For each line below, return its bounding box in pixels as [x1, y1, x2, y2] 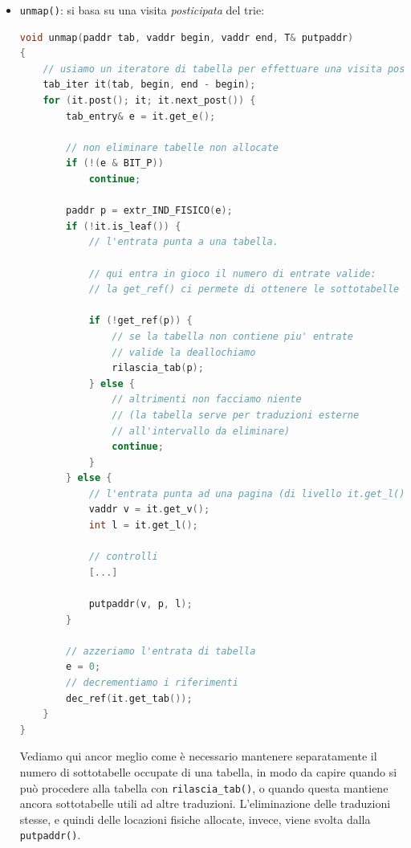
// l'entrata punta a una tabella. [88, 236, 279, 248]
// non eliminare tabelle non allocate [66, 141, 279, 153]
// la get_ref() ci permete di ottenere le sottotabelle [88, 283, 400, 296]
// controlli [88, 551, 158, 563]
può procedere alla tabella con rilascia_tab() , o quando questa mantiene [19, 779, 389, 796]
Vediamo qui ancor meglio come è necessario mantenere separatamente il [19, 748, 377, 764]
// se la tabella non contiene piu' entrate [112, 330, 354, 342]
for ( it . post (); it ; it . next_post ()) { [43, 95, 256, 107]
